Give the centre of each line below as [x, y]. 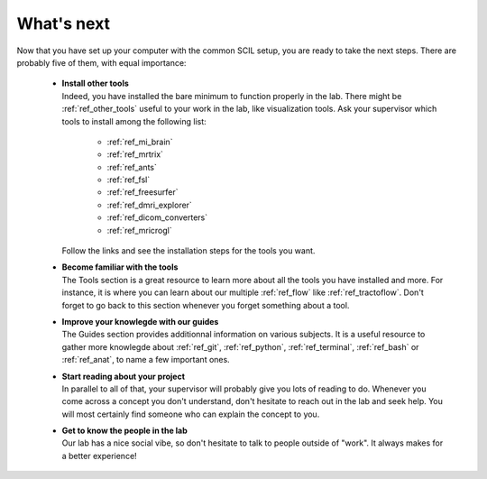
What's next [64, 23]
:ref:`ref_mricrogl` [139, 230]
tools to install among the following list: [134, 121]
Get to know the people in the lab [125, 431]
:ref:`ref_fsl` [129, 180]
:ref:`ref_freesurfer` [142, 192]
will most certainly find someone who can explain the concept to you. [191, 414]
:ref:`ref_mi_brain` [140, 142]
